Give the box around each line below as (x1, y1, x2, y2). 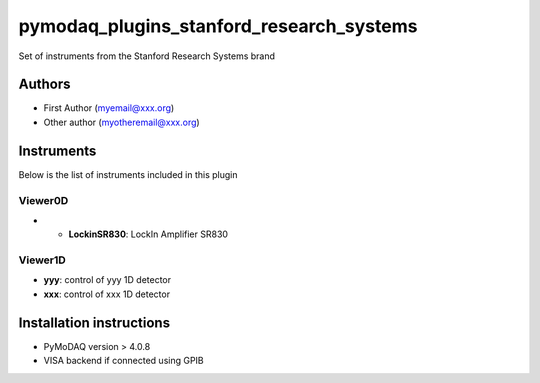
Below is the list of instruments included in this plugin (18, 168, 239, 180)
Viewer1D (18, 253, 67, 267)
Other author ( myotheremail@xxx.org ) (43, 116, 200, 128)
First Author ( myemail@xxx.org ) (43, 102, 175, 114)
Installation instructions (18, 314, 170, 331)
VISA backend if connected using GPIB (43, 355, 204, 367)
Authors (18, 76, 71, 93)
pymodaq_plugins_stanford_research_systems (18, 15, 418, 37)
